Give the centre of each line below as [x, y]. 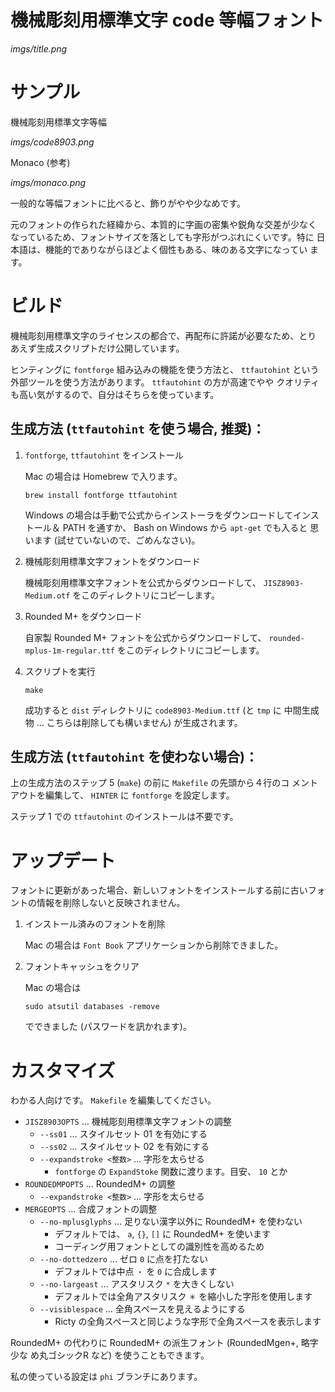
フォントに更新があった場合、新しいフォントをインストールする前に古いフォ [168, 890]
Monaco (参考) [40, 162]
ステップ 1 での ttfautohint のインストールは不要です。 [124, 817]
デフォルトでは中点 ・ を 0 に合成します [136, 1272]
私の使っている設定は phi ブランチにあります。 [106, 1377]
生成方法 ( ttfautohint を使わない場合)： [134, 757]
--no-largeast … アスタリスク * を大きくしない [137, 1284]
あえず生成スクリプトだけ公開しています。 [97, 348]
